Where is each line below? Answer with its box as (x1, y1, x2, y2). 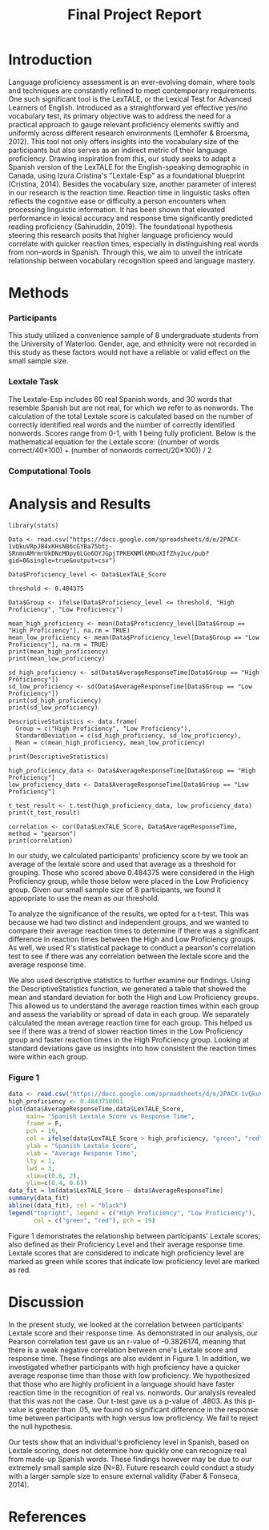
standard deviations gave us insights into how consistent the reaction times (8, 1043, 257, 1053)
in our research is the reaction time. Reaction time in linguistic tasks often (8, 187, 251, 197)
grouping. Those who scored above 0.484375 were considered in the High (8, 867, 255, 877)
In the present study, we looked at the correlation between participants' (8, 1319, 244, 1329)
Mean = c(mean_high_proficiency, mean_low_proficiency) (15, 738, 206, 746)
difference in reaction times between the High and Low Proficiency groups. (8, 934, 256, 944)
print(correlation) (8, 837, 74, 845)
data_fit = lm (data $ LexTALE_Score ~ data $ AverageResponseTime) (8, 1187, 224, 1195)
